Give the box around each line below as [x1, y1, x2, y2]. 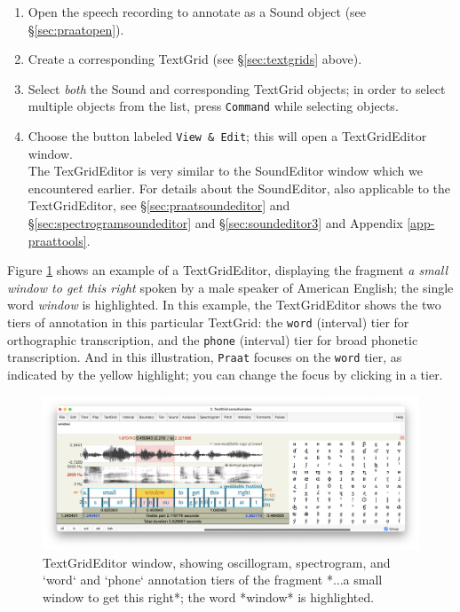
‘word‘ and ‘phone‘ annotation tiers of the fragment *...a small [43, 570, 383, 589]
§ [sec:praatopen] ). [28, 20, 124, 38]
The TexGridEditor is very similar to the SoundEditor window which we [28, 161, 424, 180]
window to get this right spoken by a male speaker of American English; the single [7, 278, 454, 296]
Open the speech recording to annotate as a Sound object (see [28, 3, 367, 20]
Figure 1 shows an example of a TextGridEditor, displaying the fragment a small [7, 261, 448, 279]
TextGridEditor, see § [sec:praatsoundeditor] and [28, 196, 290, 215]
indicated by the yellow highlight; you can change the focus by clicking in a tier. [7, 365, 443, 383]
